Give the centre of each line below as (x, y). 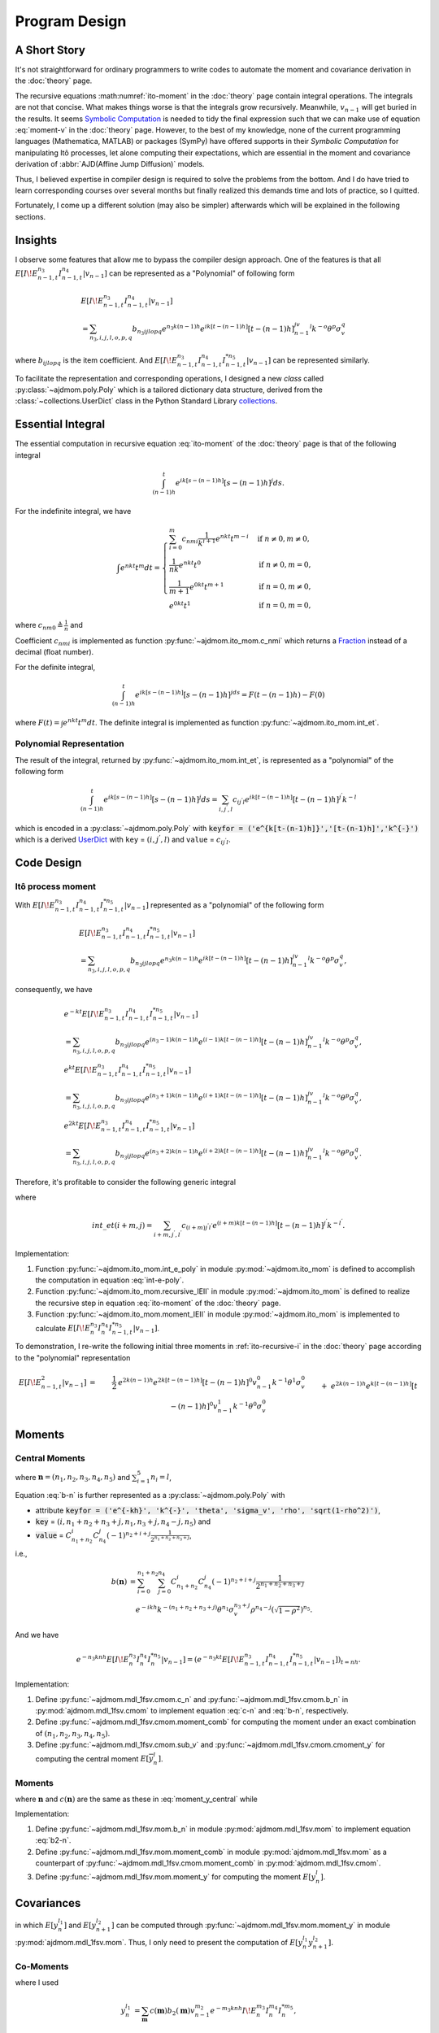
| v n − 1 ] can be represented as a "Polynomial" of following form (189, 274)
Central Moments (50, 1458)
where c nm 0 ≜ (39, 626)
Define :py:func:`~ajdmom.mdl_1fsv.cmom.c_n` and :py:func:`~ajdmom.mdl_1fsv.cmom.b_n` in (192, 1699)
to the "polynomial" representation (73, 1357)
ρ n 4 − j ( (263, 1609)
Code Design (48, 862)
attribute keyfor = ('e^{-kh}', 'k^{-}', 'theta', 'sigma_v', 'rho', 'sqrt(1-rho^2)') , (208, 1510)
